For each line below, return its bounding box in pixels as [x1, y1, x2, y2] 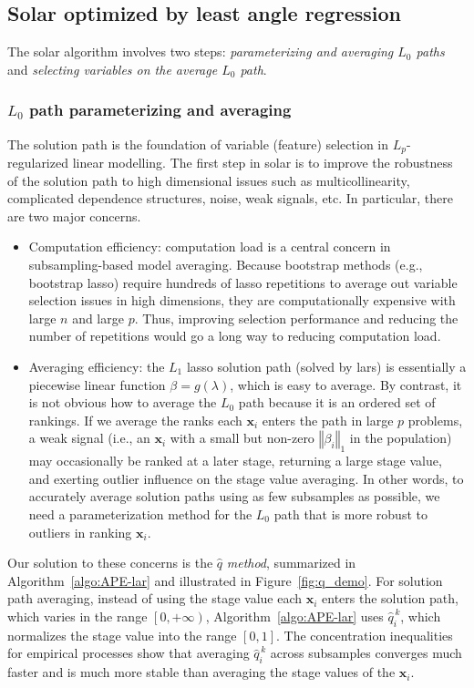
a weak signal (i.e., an [28, 428, 150, 447]
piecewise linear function [28, 375, 166, 394]
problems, [407, 410, 463, 429]
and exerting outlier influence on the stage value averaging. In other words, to [28, 468, 464, 488]
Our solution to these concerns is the [7, 553, 213, 572]
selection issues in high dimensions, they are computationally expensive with [28, 291, 456, 310]
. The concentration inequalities [275, 625, 453, 644]
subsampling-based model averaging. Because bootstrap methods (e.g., [28, 255, 423, 274]
